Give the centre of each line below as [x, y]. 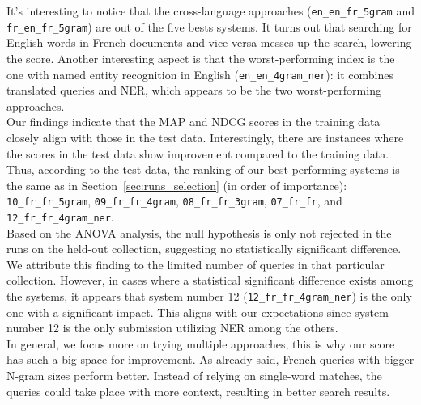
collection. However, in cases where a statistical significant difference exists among [210, 280]
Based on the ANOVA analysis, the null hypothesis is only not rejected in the [199, 232]
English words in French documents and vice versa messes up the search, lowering [209, 42]
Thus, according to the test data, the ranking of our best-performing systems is [203, 169]
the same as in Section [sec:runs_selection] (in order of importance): [177, 185]
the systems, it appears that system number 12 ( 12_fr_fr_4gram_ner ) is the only [209, 296]
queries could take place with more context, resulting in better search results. [198, 391]
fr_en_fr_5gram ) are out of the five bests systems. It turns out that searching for [209, 26]
